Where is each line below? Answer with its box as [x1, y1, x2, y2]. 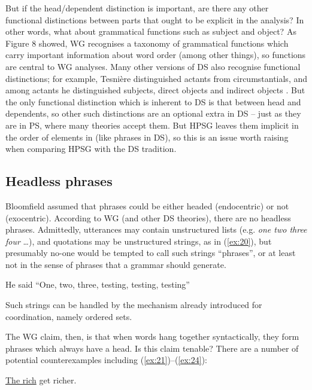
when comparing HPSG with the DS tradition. [5, 142, 177, 155]
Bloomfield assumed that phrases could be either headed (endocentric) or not [5, 199, 289, 212]
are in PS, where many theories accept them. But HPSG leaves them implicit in [5, 118, 299, 131]
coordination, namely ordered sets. [5, 310, 132, 322]
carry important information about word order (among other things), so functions [5, 48, 306, 61]
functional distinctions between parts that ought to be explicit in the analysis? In [5, 13, 304, 26]
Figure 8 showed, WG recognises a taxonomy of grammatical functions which [5, 36, 289, 49]
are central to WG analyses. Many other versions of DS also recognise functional [5, 60, 301, 72]
